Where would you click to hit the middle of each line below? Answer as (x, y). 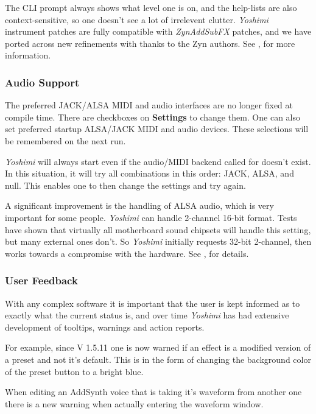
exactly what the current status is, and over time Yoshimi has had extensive (147, 315)
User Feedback (41, 280)
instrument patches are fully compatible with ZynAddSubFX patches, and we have (158, 31)
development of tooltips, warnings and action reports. (105, 327)
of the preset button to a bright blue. (74, 371)
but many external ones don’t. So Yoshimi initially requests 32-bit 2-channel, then (158, 241)
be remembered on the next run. (65, 140)
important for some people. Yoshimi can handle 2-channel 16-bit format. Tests (151, 217)
